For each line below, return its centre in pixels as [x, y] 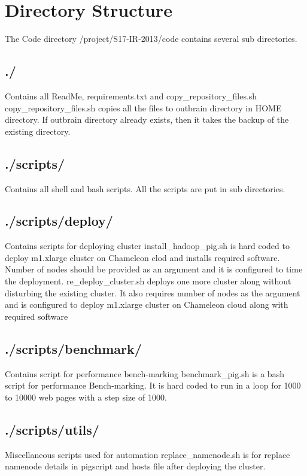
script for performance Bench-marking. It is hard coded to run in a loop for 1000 [153, 385]
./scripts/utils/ [52, 429]
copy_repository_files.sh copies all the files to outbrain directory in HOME [143, 107]
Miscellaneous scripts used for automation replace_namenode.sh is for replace [148, 454]
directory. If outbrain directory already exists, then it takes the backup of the [147, 119]
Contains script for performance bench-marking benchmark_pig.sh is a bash [145, 373]
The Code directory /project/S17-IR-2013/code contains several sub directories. [151, 39]
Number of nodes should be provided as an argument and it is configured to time [154, 269]
